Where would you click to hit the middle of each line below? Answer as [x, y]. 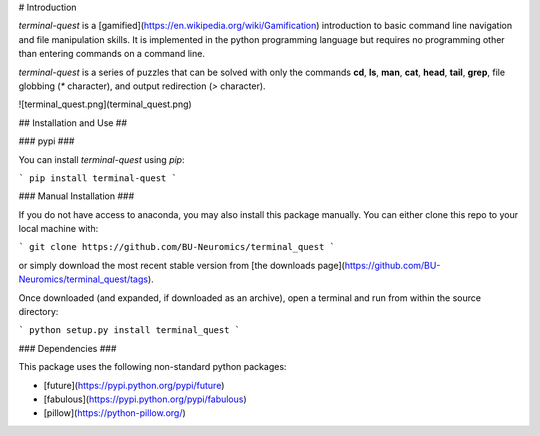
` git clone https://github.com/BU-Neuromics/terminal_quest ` [176, 247]
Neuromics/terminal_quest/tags [83, 279]
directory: [38, 312]
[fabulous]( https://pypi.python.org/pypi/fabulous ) [145, 399]
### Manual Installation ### [76, 196]
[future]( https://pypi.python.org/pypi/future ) [134, 385]
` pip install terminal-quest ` [97, 178]
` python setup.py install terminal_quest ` [129, 330]
